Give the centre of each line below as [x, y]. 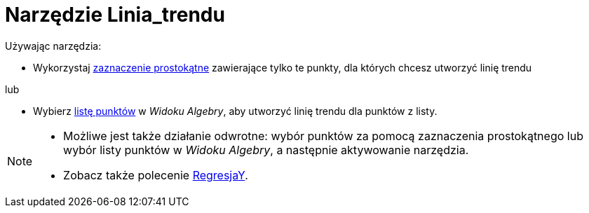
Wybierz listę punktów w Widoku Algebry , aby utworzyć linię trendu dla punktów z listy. [235, 111]
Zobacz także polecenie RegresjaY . [156, 175]
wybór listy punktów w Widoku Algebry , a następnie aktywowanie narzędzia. [266, 150]
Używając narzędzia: [53, 46]
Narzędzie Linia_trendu [115, 15]
